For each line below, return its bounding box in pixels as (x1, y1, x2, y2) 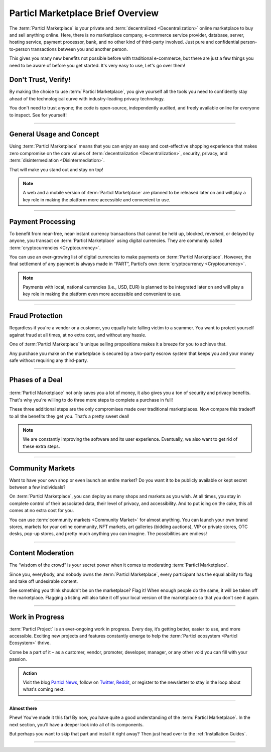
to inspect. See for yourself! (9, 112, 67, 118)
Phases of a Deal (9, 375, 63, 384)
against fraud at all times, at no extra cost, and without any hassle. (9, 332, 147, 338)
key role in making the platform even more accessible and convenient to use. (23, 291, 182, 297)
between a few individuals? (9, 484, 66, 490)
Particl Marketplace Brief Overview (9, 8, 159, 19)
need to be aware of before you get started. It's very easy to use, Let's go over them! (9, 62, 185, 68)
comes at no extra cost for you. (9, 508, 74, 514)
